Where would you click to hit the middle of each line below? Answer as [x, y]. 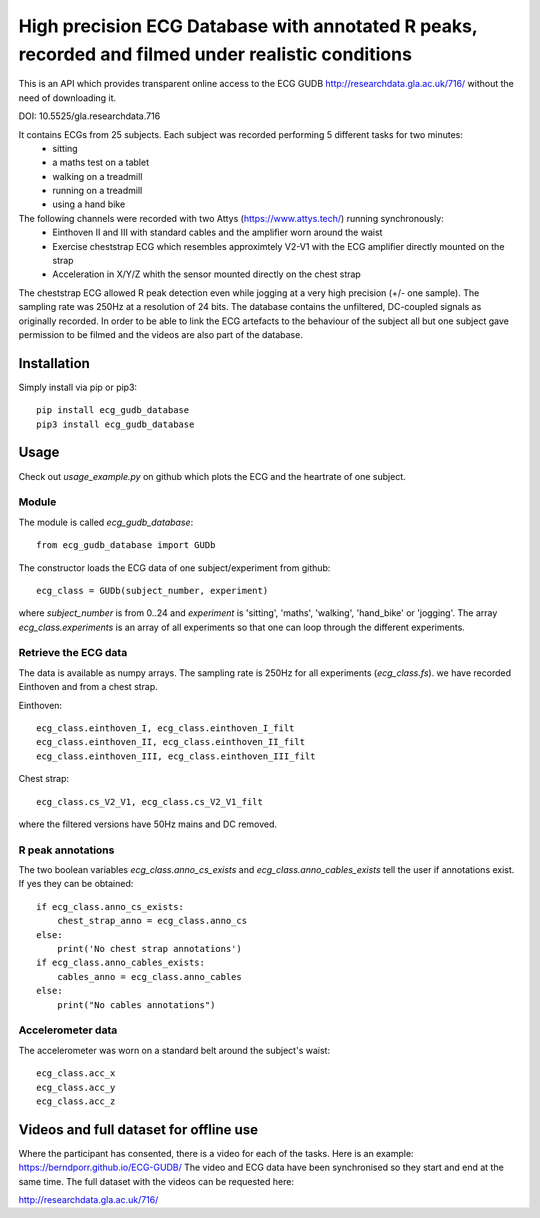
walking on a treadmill [97, 176]
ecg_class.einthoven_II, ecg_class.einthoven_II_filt [170, 742]
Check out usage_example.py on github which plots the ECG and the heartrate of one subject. [212, 476]
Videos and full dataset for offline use [138, 1129]
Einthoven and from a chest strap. [88, 687]
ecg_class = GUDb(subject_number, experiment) [152, 590]
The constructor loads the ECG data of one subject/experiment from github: [174, 567]
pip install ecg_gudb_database [113, 410]
